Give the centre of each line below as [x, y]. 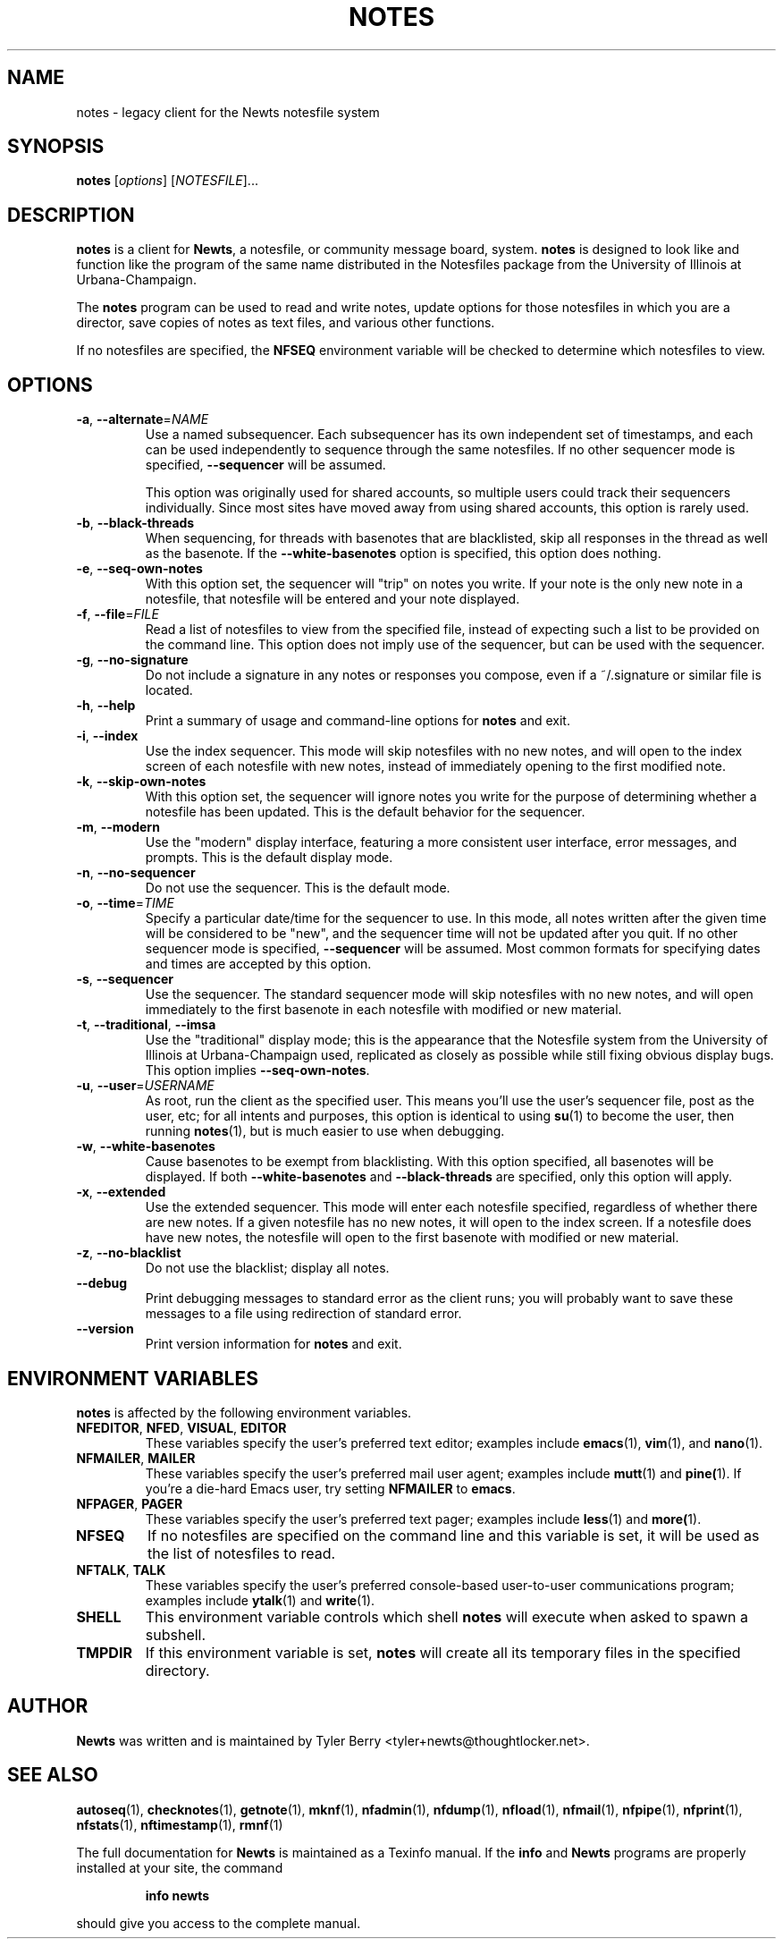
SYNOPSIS [56, 147]
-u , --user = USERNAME [145, 1086]
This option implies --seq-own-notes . [257, 1070]
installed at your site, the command [180, 1867]
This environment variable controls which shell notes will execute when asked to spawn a [446, 1616]
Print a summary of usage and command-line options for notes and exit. [358, 721]
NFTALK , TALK [121, 1569]
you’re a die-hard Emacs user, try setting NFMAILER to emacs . [330, 1488]
